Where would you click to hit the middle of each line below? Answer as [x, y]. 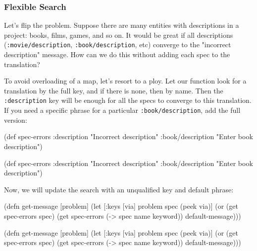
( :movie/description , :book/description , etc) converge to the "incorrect [118, 44]
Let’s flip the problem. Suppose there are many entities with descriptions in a [122, 25]
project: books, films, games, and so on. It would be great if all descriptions [119, 35]
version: [16, 120]
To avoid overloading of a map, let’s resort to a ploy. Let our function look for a [125, 81]
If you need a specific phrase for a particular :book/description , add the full [122, 110]
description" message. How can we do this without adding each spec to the [117, 54]
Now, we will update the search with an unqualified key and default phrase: [119, 189]
